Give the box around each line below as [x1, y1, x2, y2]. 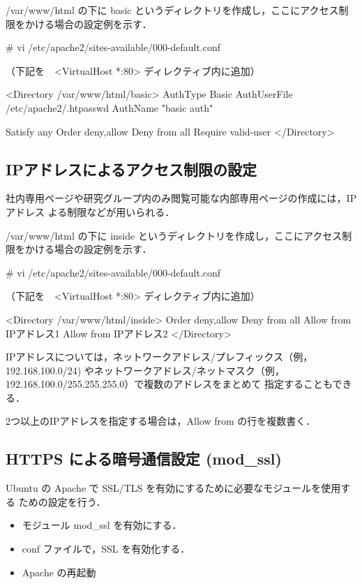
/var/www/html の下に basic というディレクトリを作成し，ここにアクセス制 [6, 3, 349, 17]
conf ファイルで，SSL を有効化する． [22, 541, 190, 556]
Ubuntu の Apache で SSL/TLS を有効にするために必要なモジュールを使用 [6, 481, 341, 495]
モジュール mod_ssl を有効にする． [22, 518, 182, 532]
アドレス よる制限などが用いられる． [6, 204, 175, 219]
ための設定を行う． [18, 494, 106, 509]
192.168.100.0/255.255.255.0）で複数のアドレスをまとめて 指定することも [6, 377, 333, 391]
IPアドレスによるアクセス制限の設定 [6, 158, 257, 180]
